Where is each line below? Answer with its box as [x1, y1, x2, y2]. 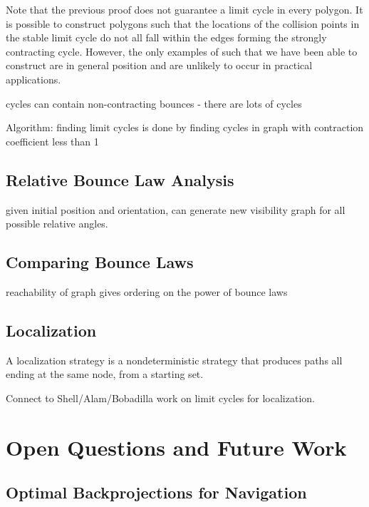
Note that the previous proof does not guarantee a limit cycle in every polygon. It [6, 2, 363, 16]
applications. [6, 71, 61, 86]
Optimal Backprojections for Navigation [6, 481, 307, 503]
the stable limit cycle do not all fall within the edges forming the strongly [6, 30, 327, 45]
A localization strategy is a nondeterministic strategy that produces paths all [6, 352, 343, 367]
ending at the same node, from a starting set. [6, 367, 204, 381]
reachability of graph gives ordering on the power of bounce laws [6, 284, 288, 299]
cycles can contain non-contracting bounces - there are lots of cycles [6, 96, 302, 111]
